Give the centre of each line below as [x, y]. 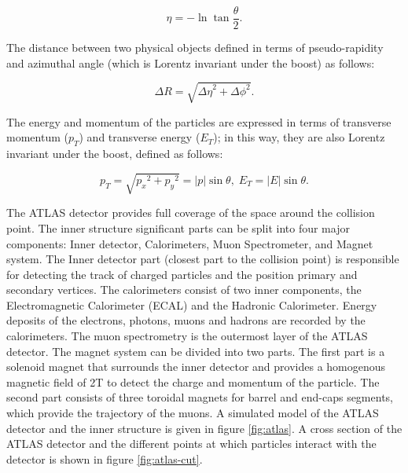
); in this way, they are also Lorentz [299, 137]
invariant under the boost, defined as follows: [115, 154]
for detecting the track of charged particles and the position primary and [182, 274]
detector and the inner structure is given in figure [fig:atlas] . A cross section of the [204, 428]
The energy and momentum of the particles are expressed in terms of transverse [199, 121]
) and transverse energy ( [140, 137]
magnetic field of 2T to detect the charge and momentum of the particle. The [193, 381]
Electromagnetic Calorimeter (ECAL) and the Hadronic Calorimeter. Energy [192, 304]
